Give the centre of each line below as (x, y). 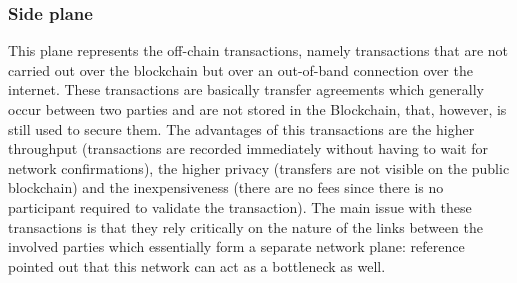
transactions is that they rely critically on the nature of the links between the (245, 226)
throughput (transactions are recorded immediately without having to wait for (248, 148)
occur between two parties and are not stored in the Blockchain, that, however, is (257, 109)
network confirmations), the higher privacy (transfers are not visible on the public (259, 167)
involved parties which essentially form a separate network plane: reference (236, 246)
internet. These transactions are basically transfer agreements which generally (246, 89)
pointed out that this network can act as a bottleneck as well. (197, 265)
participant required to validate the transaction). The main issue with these (240, 206)
